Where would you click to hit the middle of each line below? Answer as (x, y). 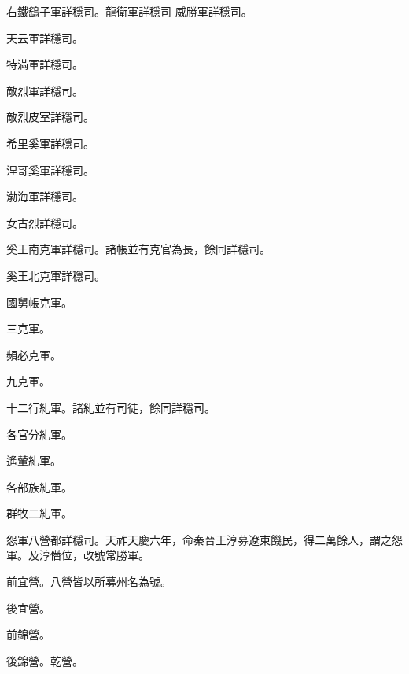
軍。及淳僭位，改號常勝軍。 (78, 555)
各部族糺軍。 (39, 486)
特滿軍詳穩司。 (45, 64)
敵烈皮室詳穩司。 (50, 117)
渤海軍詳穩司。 (45, 196)
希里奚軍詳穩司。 (50, 143)
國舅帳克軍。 (39, 302)
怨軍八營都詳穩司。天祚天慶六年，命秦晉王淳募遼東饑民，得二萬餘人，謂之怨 (204, 539)
